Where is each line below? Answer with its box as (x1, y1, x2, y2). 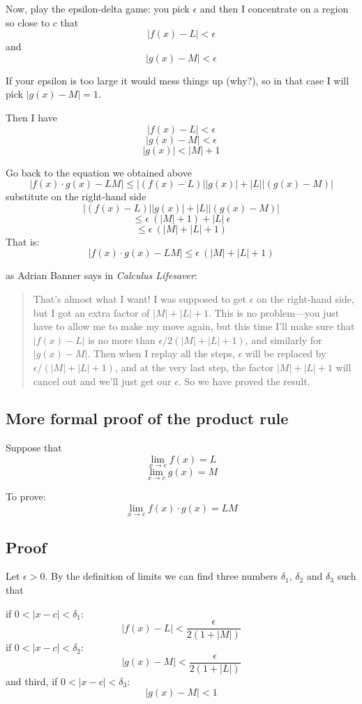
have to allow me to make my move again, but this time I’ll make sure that (33, 319, 355, 334)
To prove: (6, 489, 46, 504)
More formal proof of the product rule (6, 407, 289, 429)
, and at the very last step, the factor (114, 359, 274, 374)
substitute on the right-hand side (6, 189, 146, 204)
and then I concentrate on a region (199, 1, 349, 15)
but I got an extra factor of (33, 305, 150, 320)
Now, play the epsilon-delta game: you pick (6, 1, 190, 15)
